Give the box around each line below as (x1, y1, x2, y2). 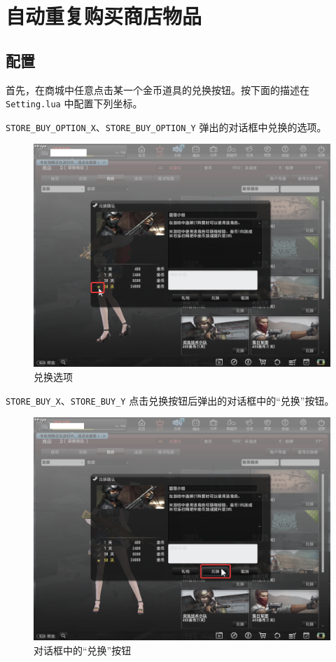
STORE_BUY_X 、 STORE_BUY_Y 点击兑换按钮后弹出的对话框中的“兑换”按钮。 (6, 393, 335, 407)
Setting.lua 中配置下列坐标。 (6, 96, 143, 111)
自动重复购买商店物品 (6, 1, 202, 30)
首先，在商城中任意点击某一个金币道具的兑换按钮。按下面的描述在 (6, 82, 309, 97)
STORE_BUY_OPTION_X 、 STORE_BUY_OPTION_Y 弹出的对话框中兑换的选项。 (6, 119, 327, 134)
